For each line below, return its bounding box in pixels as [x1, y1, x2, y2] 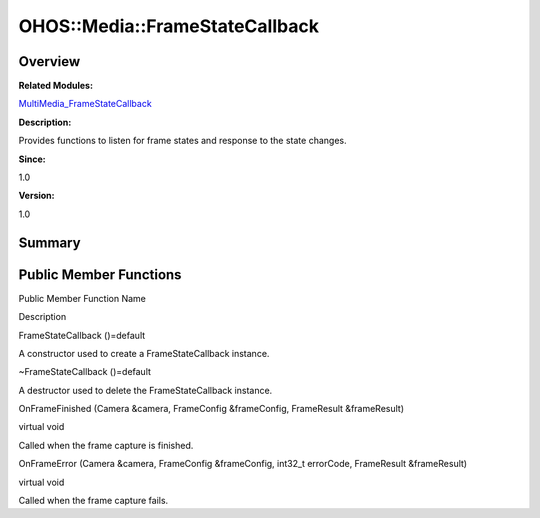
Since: [18, 153, 46, 165]
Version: [18, 190, 55, 202]
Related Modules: [18, 80, 94, 92]
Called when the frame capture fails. [18, 495, 169, 507]
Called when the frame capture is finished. [18, 439, 194, 451]
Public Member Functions [18, 266, 182, 283]
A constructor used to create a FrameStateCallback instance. [18, 347, 270, 359]
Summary [18, 234, 81, 251]
